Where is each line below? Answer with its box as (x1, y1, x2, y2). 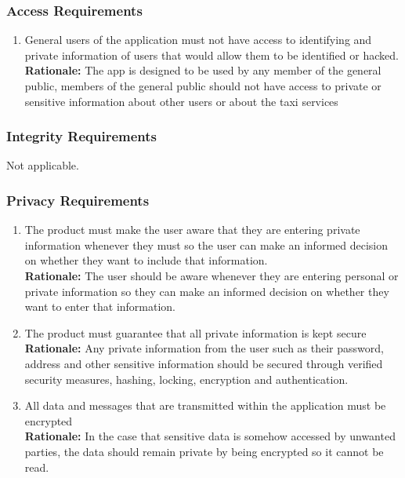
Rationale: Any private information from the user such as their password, (24, 340, 384, 356)
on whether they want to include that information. (24, 252, 268, 268)
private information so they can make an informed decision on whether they (24, 283, 389, 299)
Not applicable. (6, 157, 79, 173)
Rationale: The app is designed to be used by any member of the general (24, 62, 381, 78)
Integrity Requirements (6, 126, 157, 146)
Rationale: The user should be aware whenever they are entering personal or (24, 268, 399, 283)
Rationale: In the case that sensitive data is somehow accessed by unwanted (24, 428, 396, 444)
